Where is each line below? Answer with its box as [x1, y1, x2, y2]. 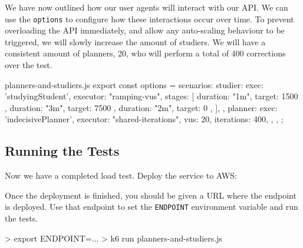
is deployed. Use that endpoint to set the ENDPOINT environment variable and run [5, 200, 298, 213]
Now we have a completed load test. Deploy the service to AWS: [5, 169, 237, 182]
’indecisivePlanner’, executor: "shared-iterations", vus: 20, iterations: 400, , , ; [5, 113, 284, 125]
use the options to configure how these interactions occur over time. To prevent [5, 12, 294, 25]
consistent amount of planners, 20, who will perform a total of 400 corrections [5, 47, 286, 59]
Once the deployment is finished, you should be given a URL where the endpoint [5, 189, 297, 201]
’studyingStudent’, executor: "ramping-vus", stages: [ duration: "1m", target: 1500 [5, 90, 298, 102]
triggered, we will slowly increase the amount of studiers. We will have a [5, 35, 266, 48]
